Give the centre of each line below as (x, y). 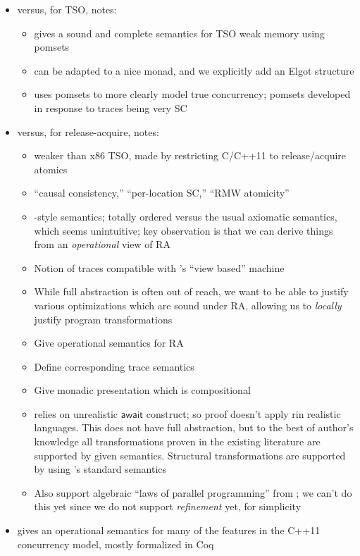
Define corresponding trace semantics (114, 366)
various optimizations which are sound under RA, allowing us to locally (188, 305)
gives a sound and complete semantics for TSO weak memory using (179, 33)
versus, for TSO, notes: (67, 9)
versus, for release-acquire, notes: (88, 131)
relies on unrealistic (76, 413)
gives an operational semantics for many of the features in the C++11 (169, 530)
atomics (51, 169)
